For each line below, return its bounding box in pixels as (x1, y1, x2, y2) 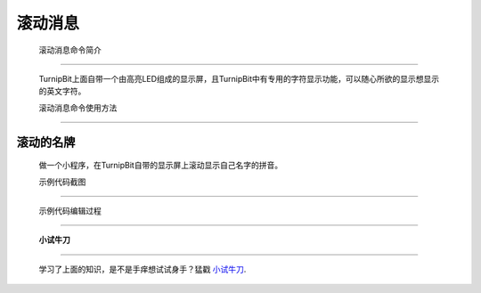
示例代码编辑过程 (38, 205, 102, 216)
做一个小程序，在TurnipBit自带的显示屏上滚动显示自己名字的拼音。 (38, 160, 283, 171)
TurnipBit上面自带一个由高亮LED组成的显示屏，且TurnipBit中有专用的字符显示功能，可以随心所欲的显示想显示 (38, 73, 440, 84)
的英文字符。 (38, 85, 86, 97)
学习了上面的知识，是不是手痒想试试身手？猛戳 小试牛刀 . (38, 264, 247, 274)
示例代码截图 (38, 176, 86, 187)
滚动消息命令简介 (38, 45, 102, 55)
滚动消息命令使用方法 (38, 102, 118, 113)
